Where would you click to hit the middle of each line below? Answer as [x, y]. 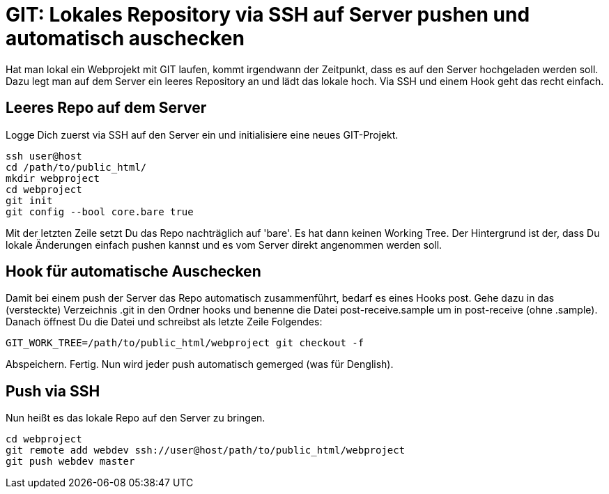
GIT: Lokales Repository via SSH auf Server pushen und [268, 15]
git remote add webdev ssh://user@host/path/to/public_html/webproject [206, 450]
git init [29, 200]
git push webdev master [70, 462]
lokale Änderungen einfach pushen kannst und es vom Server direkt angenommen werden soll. [224, 245]
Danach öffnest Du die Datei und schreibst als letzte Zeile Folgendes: [164, 322]
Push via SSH [53, 391]
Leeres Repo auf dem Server [106, 108]
